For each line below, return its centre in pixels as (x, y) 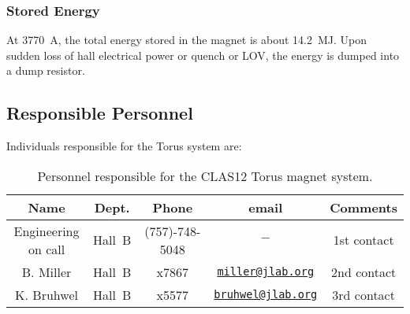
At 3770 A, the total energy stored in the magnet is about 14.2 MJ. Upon (186, 40)
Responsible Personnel (100, 113)
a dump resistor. (46, 70)
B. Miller (47, 272)
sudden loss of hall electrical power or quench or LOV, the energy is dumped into (203, 55)
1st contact (363, 240)
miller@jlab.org (266, 272)
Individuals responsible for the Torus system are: (124, 146)
